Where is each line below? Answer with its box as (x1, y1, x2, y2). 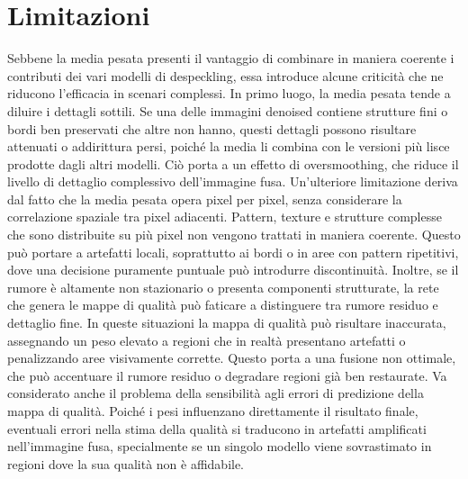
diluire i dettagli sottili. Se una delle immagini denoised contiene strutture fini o (7, 101, 448, 120)
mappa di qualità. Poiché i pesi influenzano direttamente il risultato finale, (7, 402, 418, 420)
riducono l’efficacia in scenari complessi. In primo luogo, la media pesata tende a (7, 84, 451, 103)
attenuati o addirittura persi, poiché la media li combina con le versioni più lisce (7, 137, 450, 156)
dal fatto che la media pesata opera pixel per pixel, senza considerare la (7, 189, 402, 208)
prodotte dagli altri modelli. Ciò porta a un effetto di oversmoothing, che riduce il (7, 154, 459, 173)
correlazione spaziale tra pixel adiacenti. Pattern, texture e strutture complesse (7, 207, 442, 226)
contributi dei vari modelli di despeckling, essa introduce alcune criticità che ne (7, 66, 444, 85)
